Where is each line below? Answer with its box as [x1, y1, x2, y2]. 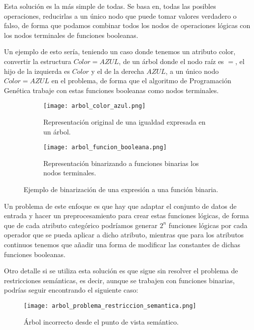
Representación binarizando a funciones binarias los [43, 158, 199, 168]
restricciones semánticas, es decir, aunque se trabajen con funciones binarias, [4, 275, 235, 285]
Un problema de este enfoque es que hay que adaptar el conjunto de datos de [4, 200, 237, 211]
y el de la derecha [91, 66, 144, 76]
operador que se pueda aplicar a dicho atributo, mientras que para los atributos [4, 230, 244, 240]
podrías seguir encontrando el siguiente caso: [4, 285, 138, 295]
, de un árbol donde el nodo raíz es [119, 56, 224, 66]
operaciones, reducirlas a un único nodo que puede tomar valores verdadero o [4, 10, 237, 21]
